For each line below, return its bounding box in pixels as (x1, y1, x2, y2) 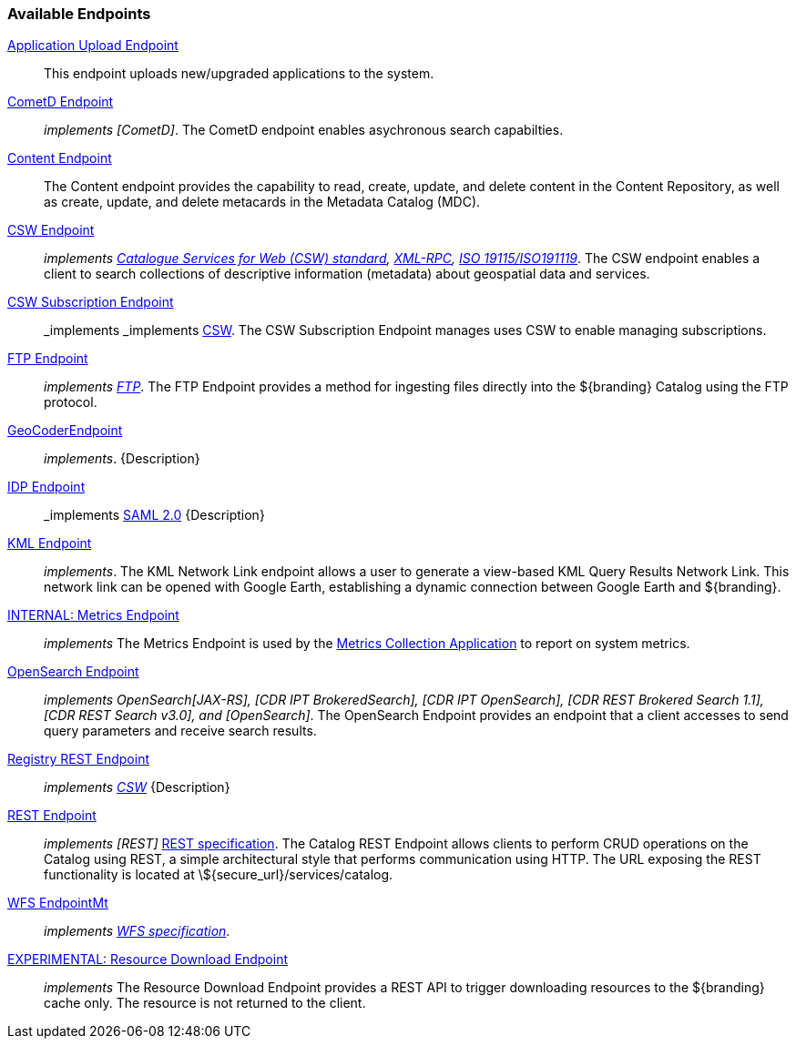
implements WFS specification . (44, 923, 230, 939)
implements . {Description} (44, 451, 200, 467)
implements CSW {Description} (44, 779, 230, 796)
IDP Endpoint (7, 479, 86, 495)
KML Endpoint (7, 535, 92, 552)
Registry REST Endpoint (7, 751, 149, 767)
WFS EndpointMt (7, 895, 108, 911)
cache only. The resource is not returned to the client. (44, 995, 366, 1011)
